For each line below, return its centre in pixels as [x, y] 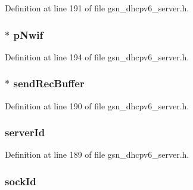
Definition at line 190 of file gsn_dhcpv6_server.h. [97, 105]
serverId [25, 132]
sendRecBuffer [49, 83]
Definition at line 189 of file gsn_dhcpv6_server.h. [97, 154]
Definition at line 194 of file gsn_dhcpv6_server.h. [97, 56]
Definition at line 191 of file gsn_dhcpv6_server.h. [97, 8]
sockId [21, 181]
